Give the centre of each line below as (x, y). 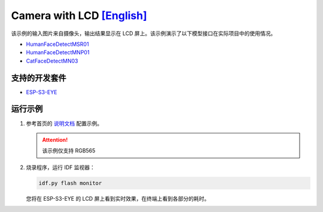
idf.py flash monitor (70, 183)
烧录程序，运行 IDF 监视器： (61, 167)
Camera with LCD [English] (79, 15)
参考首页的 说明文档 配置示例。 (64, 123)
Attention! (55, 139)
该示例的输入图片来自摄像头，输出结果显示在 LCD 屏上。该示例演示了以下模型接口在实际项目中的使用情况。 (144, 33)
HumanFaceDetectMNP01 (58, 52)
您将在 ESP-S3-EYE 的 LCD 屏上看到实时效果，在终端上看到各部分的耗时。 (118, 198)
